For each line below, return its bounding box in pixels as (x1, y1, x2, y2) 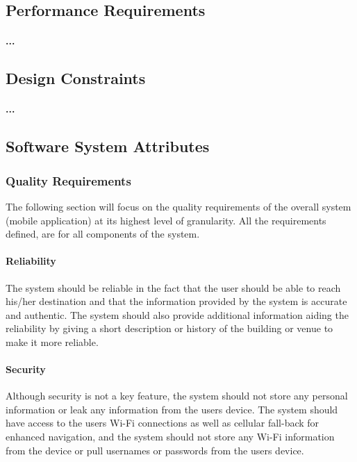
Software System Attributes (6, 135, 210, 157)
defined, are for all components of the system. (6, 226, 200, 241)
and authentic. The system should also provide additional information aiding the (6, 307, 349, 322)
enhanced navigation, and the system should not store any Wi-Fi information (6, 429, 335, 444)
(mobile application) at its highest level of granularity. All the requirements (6, 213, 326, 227)
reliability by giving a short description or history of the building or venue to (6, 321, 333, 336)
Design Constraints (6, 67, 146, 89)
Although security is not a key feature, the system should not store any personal (6, 388, 348, 403)
